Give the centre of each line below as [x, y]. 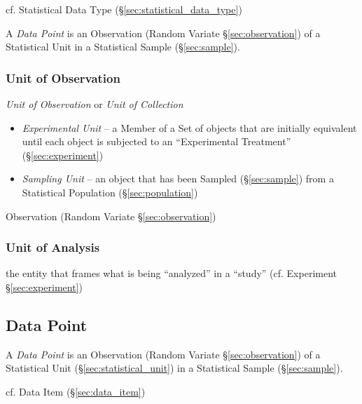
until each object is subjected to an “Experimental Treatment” [156, 141]
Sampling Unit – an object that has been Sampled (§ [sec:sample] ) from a [178, 179]
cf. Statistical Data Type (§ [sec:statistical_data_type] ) [124, 9]
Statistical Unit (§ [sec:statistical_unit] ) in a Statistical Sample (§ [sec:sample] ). [174, 368]
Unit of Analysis [53, 247]
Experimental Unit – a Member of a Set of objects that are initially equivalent [189, 127]
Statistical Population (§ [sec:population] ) [110, 192]
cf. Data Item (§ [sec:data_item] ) [76, 391]
